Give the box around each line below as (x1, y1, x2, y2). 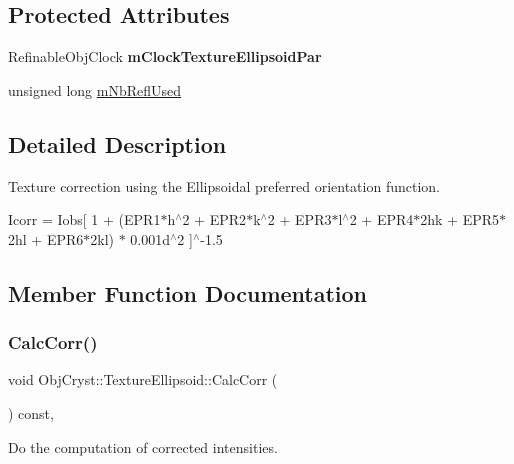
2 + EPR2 (182, 209, 247, 230)
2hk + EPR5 (420, 209, 500, 230)
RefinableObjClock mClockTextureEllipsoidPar (8, 46, 322, 67)
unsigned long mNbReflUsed (8, 79, 182, 100)
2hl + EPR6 (8, 228, 84, 249)
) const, (8, 402, 54, 423)
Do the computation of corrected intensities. (8, 436, 278, 457)
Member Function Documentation (8, 277, 368, 308)
